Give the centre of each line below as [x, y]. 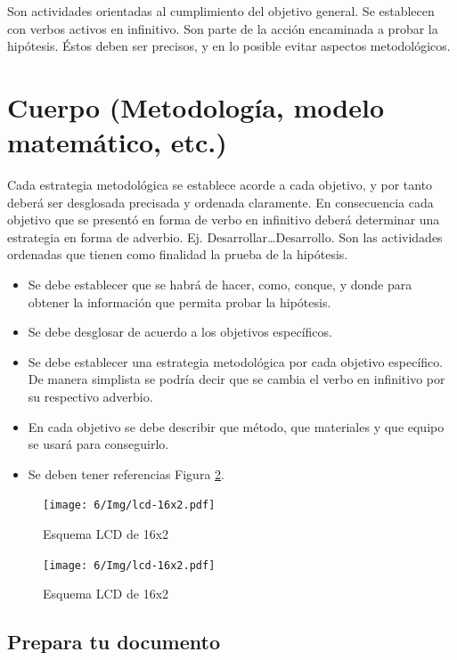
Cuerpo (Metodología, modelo [196, 106]
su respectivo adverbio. [90, 397]
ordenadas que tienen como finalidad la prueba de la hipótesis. [178, 254]
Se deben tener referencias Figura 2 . [126, 473]
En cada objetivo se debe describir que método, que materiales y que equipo [236, 426]
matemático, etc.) [117, 142]
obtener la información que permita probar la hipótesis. [180, 301]
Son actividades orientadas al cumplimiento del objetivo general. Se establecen [221, 11]
